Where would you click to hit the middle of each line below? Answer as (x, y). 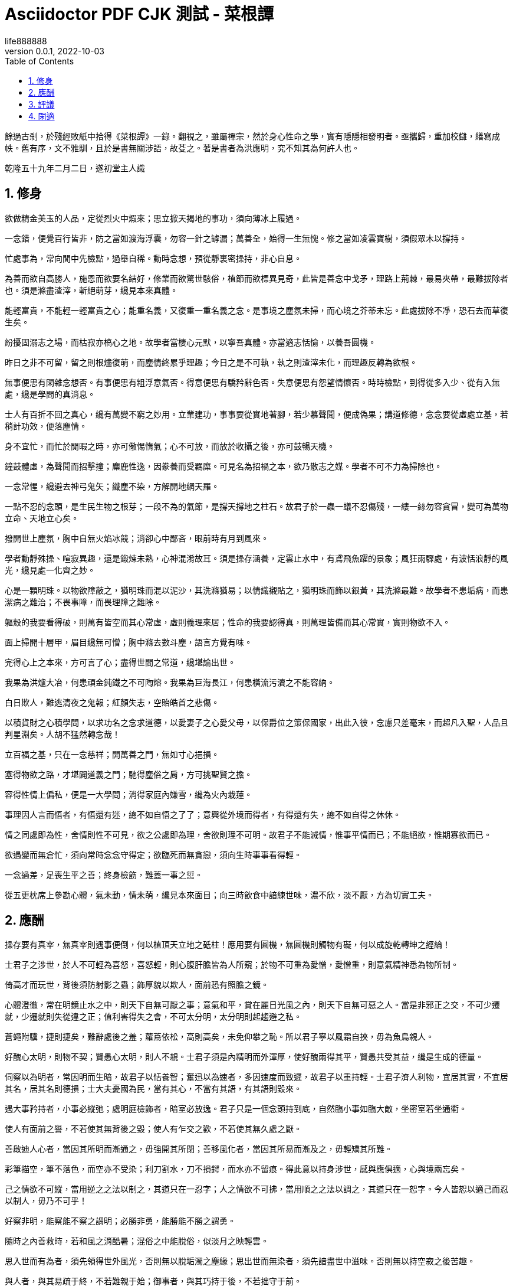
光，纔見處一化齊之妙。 (50, 570)
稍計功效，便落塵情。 (46, 426)
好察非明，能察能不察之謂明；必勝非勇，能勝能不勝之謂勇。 (120, 1221)
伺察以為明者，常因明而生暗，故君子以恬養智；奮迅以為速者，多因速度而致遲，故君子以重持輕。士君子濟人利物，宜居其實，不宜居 (256, 1077)
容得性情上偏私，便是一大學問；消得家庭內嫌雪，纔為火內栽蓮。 (129, 794)
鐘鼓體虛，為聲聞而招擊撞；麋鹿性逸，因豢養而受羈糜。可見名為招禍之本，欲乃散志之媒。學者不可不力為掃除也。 (223, 466)
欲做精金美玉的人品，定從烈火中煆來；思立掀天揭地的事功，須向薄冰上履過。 (153, 218)
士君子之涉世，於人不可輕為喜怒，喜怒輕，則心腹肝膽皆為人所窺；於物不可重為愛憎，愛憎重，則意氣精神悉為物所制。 (232, 965)
